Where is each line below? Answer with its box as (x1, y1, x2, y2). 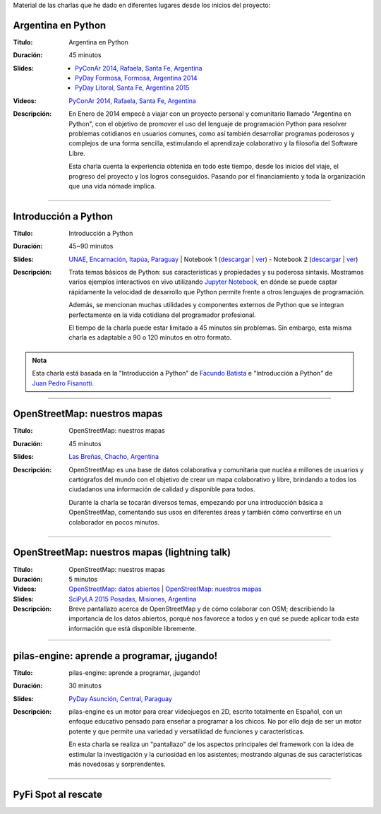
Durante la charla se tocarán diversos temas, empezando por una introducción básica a (68, 498, 324, 506)
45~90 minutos (68, 242, 114, 251)
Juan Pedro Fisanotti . (32, 378, 95, 388)
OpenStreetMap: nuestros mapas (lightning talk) (13, 546, 231, 558)
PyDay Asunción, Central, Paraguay (68, 694, 173, 702)
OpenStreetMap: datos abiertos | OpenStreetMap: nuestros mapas (68, 585, 262, 593)
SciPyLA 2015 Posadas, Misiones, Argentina (68, 594, 197, 603)
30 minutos (68, 681, 102, 690)
